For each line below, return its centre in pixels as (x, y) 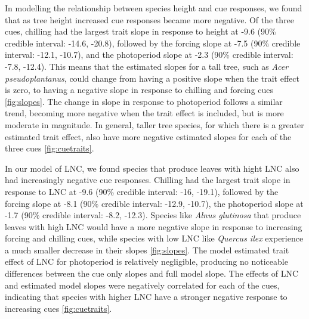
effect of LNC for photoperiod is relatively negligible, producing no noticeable (146, 261)
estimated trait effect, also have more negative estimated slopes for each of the (148, 136)
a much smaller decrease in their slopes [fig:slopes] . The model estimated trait (147, 250)
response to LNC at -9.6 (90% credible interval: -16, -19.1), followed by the (142, 191)
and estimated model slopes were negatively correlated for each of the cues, (142, 285)
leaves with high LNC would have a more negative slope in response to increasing (154, 226)
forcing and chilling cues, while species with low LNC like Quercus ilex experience (154, 238)
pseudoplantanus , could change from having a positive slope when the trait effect (152, 78)
